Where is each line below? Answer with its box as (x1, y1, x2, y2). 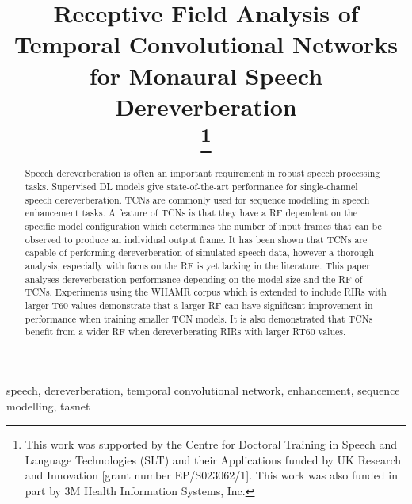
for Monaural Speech (89, 59, 323, 91)
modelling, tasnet (6, 397, 90, 414)
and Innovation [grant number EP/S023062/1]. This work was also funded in (25, 467, 398, 483)
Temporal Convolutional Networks (14, 28, 398, 60)
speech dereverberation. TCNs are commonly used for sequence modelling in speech (25, 193, 370, 206)
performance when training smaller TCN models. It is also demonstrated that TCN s (25, 311, 373, 325)
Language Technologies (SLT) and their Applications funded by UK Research (25, 451, 401, 468)
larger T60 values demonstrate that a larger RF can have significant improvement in (25, 298, 373, 311)
